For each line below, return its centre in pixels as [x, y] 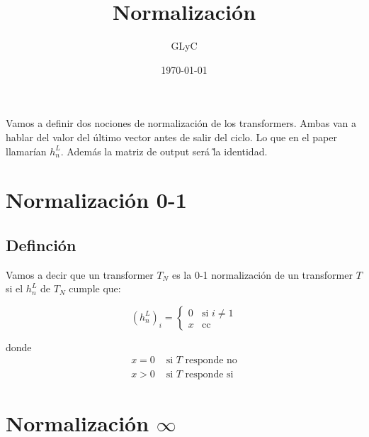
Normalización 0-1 [96, 200]
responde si [209, 374]
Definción [41, 244]
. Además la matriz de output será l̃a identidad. [164, 151]
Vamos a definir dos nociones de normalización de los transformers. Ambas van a [181, 123]
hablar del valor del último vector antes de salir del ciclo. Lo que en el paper [171, 137]
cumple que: [95, 288]
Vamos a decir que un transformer [80, 274]
